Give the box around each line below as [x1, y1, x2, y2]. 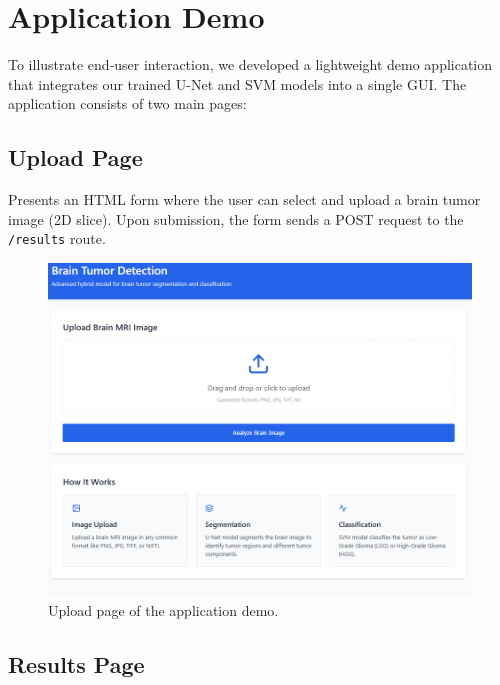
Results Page [8, 649, 145, 680]
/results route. [8, 228, 106, 249]
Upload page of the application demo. [48, 600, 279, 621]
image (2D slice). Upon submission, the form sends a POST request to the [8, 208, 464, 229]
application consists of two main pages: [8, 93, 247, 114]
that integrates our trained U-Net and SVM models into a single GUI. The [8, 73, 467, 94]
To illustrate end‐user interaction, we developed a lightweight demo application [8, 54, 493, 75]
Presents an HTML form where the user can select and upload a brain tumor [8, 189, 481, 210]
